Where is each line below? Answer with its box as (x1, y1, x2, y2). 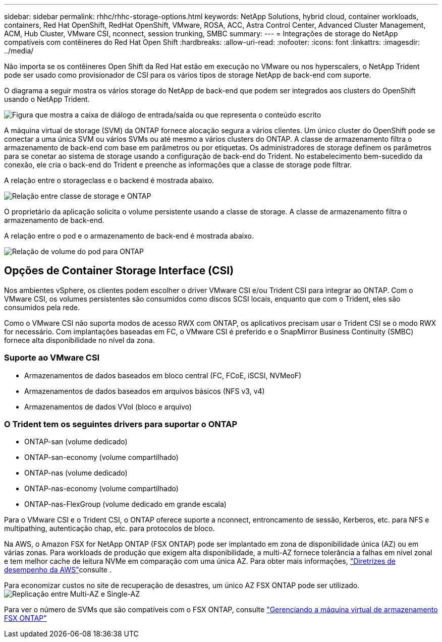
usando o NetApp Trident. (4, 95, 90, 103)
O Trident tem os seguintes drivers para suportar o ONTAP (4, 419, 238, 429)
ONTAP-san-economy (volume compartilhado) (24, 453, 179, 462)
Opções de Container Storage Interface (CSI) (4, 264, 234, 277)
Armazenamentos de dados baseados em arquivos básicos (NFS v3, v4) (24, 386, 265, 395)
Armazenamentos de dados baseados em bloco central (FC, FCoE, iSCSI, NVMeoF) (24, 371, 302, 380)
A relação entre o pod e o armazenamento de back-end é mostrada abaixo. (4, 231, 254, 240)
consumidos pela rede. (4, 303, 80, 312)
